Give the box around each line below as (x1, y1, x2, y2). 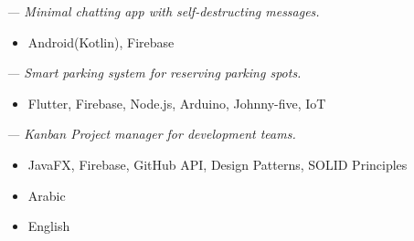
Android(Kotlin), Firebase (27, 32, 175, 51)
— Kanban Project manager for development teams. (6, 124, 296, 143)
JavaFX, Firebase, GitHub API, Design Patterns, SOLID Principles (27, 154, 408, 173)
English (27, 216, 70, 236)
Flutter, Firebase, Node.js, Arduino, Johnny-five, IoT (27, 93, 326, 112)
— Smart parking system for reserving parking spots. (6, 63, 302, 82)
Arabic (27, 185, 66, 204)
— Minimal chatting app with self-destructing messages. (6, 2, 320, 20)
